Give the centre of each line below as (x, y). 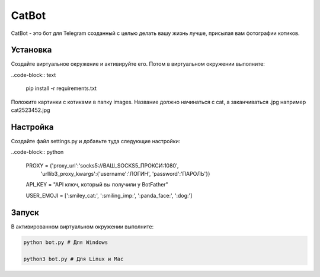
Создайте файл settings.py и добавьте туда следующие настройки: (96, 141)
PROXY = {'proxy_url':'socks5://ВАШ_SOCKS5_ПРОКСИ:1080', (102, 165)
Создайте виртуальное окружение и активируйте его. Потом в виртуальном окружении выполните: (138, 64)
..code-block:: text (33, 75)
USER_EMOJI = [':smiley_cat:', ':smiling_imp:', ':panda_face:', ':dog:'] (109, 195)
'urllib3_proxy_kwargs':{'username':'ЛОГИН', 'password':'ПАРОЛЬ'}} (125, 174)
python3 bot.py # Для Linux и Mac (73, 259)
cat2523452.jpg (31, 110)
